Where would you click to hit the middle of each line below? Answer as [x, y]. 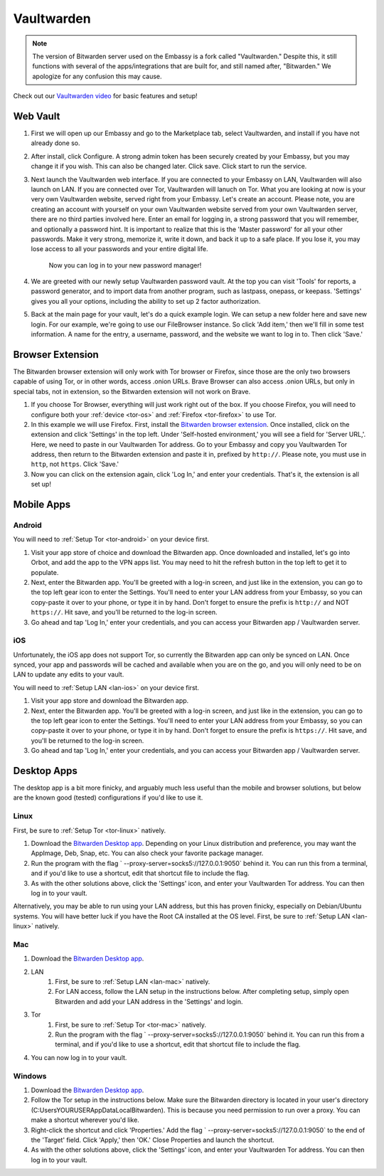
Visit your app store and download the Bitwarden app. [110, 701]
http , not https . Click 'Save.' [75, 464]
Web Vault [37, 116]
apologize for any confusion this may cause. [97, 76]
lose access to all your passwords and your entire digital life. [119, 249]
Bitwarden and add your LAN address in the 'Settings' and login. [149, 1001]
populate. [45, 572]
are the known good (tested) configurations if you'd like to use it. [108, 798]
